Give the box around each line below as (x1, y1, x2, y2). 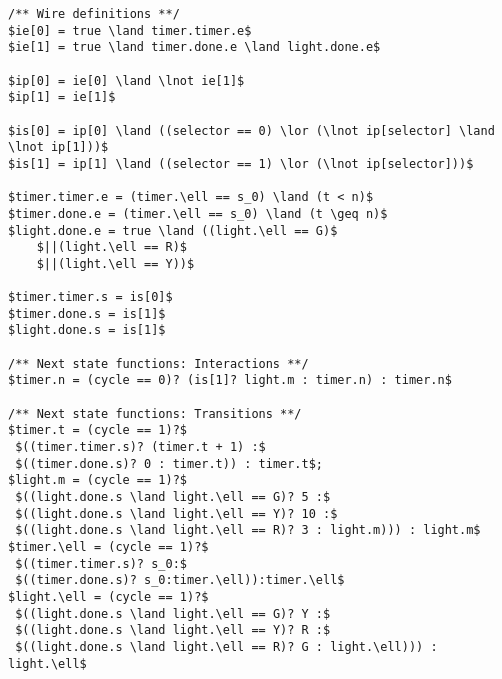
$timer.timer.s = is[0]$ (8, 290, 173, 305)
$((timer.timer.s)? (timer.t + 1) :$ (15, 440, 266, 455)
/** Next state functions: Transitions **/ (8, 406, 302, 421)
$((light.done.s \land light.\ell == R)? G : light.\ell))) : (15, 639, 438, 654)
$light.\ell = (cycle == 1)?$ (8, 589, 209, 604)
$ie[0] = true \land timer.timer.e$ (8, 23, 252, 38)
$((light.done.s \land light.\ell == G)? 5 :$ (15, 490, 331, 505)
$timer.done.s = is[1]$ (8, 306, 166, 321)
